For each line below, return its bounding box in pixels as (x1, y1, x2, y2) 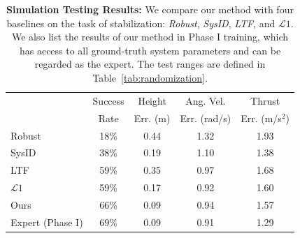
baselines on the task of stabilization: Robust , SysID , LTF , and (6, 15, 276, 30)
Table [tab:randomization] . (92, 70, 208, 84)
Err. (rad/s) (180, 110, 231, 125)
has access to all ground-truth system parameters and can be (19, 43, 281, 57)
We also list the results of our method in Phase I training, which (12, 29, 289, 44)
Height (138, 93, 166, 107)
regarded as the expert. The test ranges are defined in (34, 57, 266, 71)
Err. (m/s (241, 110, 282, 125)
